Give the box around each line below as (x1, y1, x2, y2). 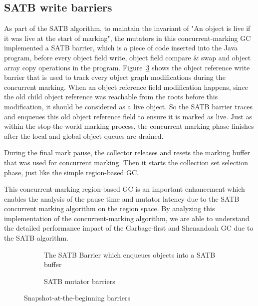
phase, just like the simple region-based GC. (4, 167, 139, 177)
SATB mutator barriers (44, 276, 115, 286)
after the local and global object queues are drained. (4, 130, 164, 141)
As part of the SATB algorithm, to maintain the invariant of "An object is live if (4, 23, 251, 33)
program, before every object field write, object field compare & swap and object (4, 52, 251, 62)
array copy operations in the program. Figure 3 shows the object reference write (4, 62, 250, 72)
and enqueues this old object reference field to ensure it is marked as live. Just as (4, 111, 253, 121)
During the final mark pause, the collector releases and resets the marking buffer (4, 147, 251, 158)
